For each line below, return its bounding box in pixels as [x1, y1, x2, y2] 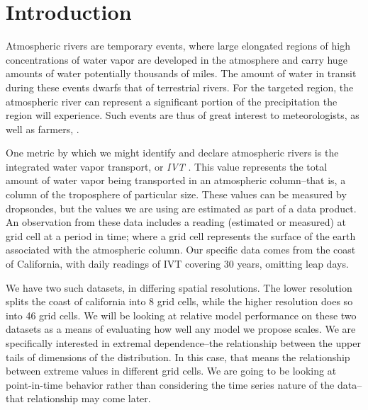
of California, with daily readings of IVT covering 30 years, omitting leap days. [6, 256, 349, 271]
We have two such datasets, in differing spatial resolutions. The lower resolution [6, 280, 352, 295]
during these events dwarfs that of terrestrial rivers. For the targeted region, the [6, 79, 354, 94]
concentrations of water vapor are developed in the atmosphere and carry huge [6, 52, 347, 67]
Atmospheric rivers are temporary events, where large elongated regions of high [6, 38, 350, 53]
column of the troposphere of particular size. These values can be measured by [6, 187, 347, 202]
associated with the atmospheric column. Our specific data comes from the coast [6, 242, 356, 257]
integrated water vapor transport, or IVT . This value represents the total [6, 159, 328, 173]
